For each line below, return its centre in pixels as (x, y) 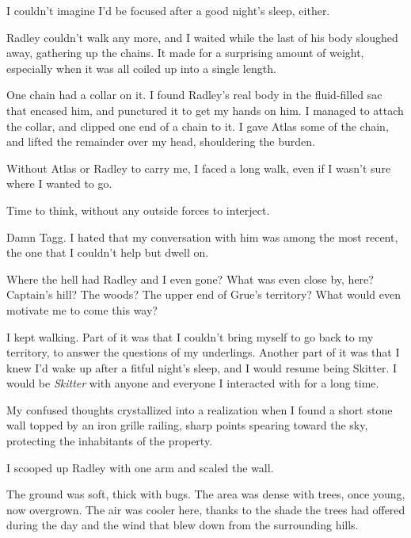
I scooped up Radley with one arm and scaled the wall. (140, 467)
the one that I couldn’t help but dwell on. (108, 252)
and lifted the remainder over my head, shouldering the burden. (161, 141)
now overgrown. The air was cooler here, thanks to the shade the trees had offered (206, 509)
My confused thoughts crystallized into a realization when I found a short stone (200, 409)
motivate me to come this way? (82, 309)
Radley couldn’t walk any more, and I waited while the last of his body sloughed (202, 37)
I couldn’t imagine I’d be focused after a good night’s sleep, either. (168, 10)
